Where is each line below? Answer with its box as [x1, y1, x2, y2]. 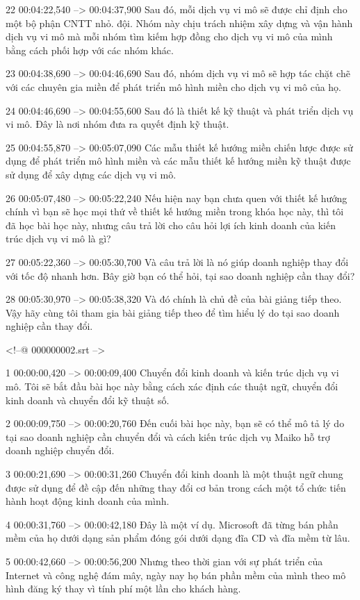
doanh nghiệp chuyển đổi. [6, 443, 115, 458]
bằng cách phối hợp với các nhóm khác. [6, 42, 174, 57]
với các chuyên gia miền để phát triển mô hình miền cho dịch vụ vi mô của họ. [6, 79, 342, 94]
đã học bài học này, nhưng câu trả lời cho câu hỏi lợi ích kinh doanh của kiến [6, 217, 336, 232]
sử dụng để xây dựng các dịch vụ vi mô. [6, 167, 177, 181]
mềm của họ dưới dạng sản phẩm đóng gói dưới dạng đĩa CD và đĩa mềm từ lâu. [6, 531, 350, 545]
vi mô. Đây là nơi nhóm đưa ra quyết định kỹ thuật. [6, 117, 229, 131]
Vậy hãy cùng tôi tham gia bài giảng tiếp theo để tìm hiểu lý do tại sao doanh [6, 305, 340, 319]
